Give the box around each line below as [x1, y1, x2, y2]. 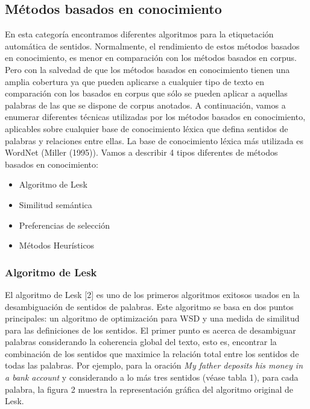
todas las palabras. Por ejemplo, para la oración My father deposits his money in [5, 359, 303, 372]
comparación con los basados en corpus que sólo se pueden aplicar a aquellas [5, 87, 288, 100]
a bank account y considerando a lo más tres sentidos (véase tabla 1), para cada [5, 371, 299, 384]
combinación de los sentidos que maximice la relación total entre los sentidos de [5, 347, 299, 360]
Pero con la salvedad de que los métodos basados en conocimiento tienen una [5, 63, 290, 75]
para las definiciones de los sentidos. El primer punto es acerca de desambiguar [5, 323, 296, 336]
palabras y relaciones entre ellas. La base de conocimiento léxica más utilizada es [5, 134, 303, 147]
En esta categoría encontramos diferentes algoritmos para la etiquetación [5, 28, 274, 40]
